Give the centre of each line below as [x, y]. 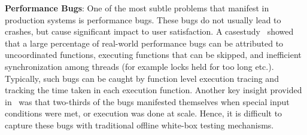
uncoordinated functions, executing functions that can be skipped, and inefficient [153, 55]
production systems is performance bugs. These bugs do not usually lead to [143, 19]
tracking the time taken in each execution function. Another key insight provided [153, 90]
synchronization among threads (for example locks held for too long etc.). [139, 66]
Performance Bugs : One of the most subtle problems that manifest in [137, 8]
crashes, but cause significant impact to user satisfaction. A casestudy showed [149, 31]
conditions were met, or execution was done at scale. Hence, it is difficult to [144, 113]
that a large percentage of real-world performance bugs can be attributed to [144, 43]
